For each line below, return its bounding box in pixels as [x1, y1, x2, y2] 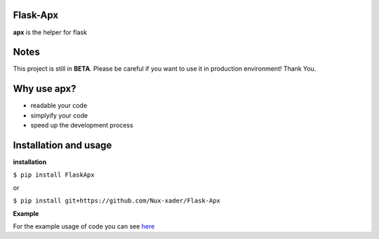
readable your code [30, 102, 88, 110]
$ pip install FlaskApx [13, 171, 95, 179]
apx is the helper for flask [13, 28, 88, 36]
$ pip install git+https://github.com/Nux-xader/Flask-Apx [13, 197, 221, 205]
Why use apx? [13, 83, 77, 95]
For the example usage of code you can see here [13, 221, 155, 231]
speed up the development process [30, 121, 133, 130]
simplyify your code [30, 111, 88, 119]
